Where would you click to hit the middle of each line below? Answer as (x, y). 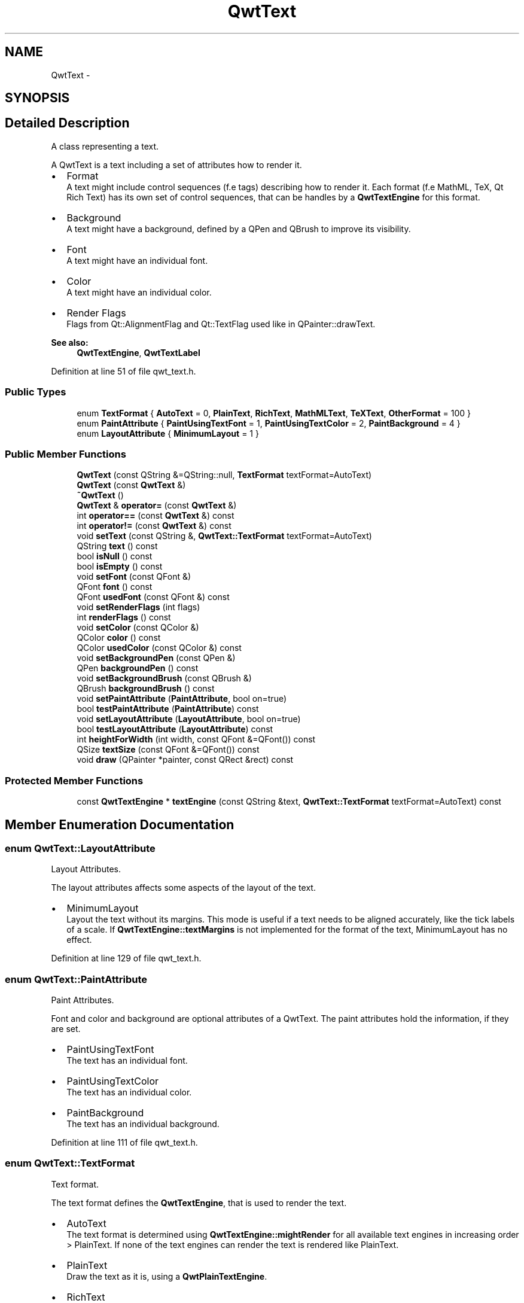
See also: (70, 342)
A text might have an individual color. (139, 292)
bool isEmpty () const (120, 567)
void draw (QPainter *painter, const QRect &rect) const (185, 760)
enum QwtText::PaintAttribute (76, 979)
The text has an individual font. (127, 1061)
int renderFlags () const (124, 617)
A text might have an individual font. (137, 260)
